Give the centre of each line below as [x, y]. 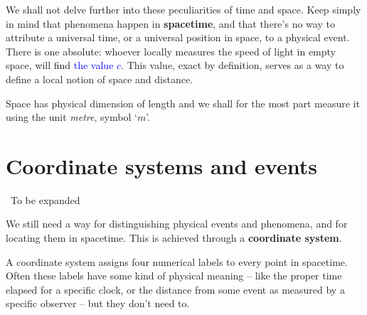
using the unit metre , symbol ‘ [71, 117]
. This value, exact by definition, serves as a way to [233, 65]
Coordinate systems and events [161, 165]
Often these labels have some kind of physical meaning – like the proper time [174, 276]
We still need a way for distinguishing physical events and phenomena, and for [177, 224]
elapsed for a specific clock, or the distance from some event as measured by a [175, 289]
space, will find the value [60, 65]
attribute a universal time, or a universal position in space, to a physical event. [178, 37]
